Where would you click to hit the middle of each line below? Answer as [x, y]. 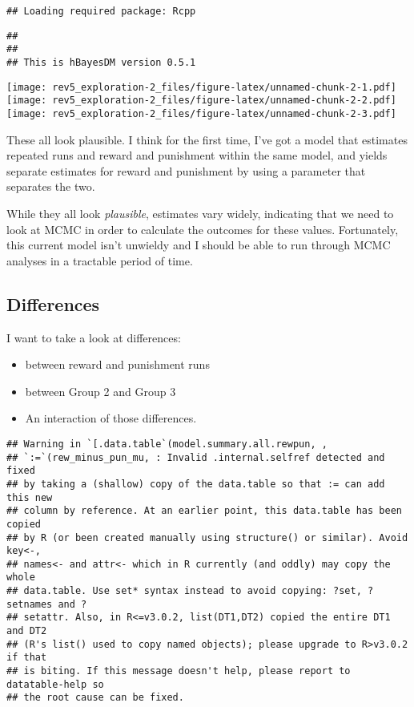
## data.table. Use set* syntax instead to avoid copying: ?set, [184, 591]
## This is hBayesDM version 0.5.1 [101, 62]
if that [27, 658]
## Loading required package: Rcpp [101, 11]
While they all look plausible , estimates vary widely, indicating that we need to [200, 213]
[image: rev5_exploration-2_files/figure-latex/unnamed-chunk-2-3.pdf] [201, 113]
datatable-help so [55, 684]
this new [30, 497]
